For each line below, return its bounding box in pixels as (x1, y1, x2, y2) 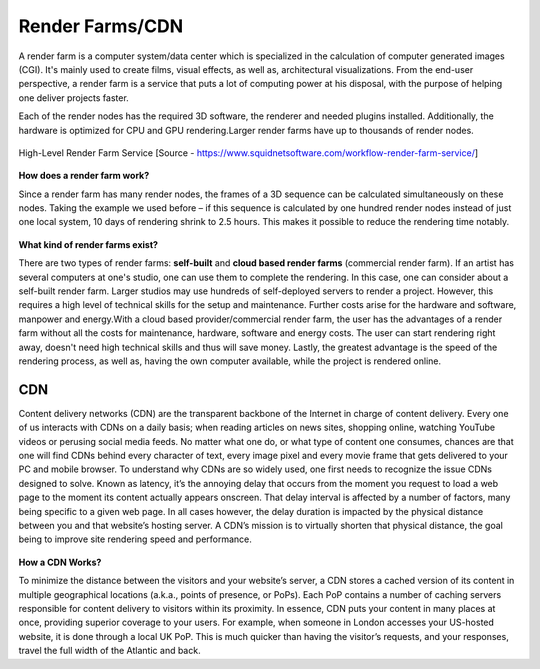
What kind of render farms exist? (18, 238, 159, 250)
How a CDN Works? (18, 556, 102, 568)
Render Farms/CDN (18, 15, 184, 37)
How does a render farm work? (18, 170, 150, 182)
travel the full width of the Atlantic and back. (18, 645, 201, 657)
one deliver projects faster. (18, 91, 129, 104)
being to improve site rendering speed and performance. (18, 533, 252, 545)
